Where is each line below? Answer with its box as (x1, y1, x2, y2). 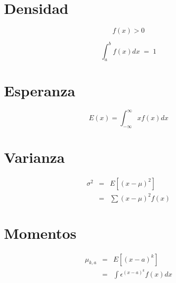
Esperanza (4, 80, 76, 100)
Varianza (4, 147, 65, 167)
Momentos (4, 222, 77, 243)
